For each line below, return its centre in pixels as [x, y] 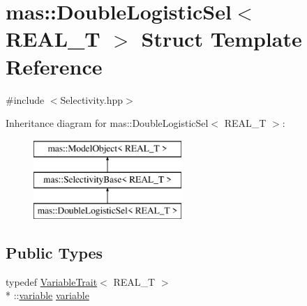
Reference [54, 66]
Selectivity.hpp [92, 99]
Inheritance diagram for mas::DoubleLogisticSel [107, 123]
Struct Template [222, 39]
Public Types [54, 253]
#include [25, 99]
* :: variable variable [47, 295]
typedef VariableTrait [52, 281]
